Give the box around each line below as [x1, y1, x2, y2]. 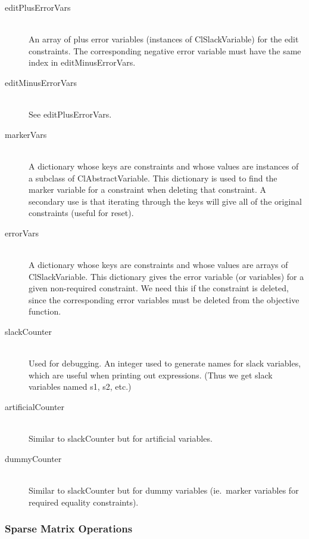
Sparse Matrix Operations [5, 521, 133, 536]
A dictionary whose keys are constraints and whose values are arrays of [29, 258, 288, 271]
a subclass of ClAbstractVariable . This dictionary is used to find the [29, 171, 277, 184]
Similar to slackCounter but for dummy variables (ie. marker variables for [29, 484, 299, 496]
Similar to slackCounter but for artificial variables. [29, 432, 213, 445]
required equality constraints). [29, 495, 139, 508]
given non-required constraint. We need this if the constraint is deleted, [29, 282, 289, 294]
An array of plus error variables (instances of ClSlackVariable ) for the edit [29, 33, 299, 45]
